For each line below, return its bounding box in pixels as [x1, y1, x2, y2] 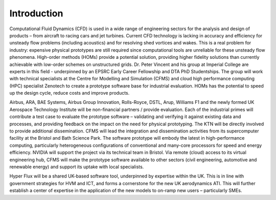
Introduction [9, 8, 63, 19]
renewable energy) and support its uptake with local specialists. [9, 164, 144, 170]
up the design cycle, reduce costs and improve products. [9, 90, 130, 96]
